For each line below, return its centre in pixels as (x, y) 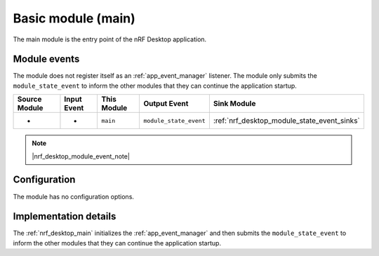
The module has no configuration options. (74, 196)
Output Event (166, 104)
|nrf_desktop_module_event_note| (81, 156)
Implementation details (65, 216)
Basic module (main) (74, 18)
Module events (46, 59)
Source (29, 100)
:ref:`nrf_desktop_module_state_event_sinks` (287, 121)
